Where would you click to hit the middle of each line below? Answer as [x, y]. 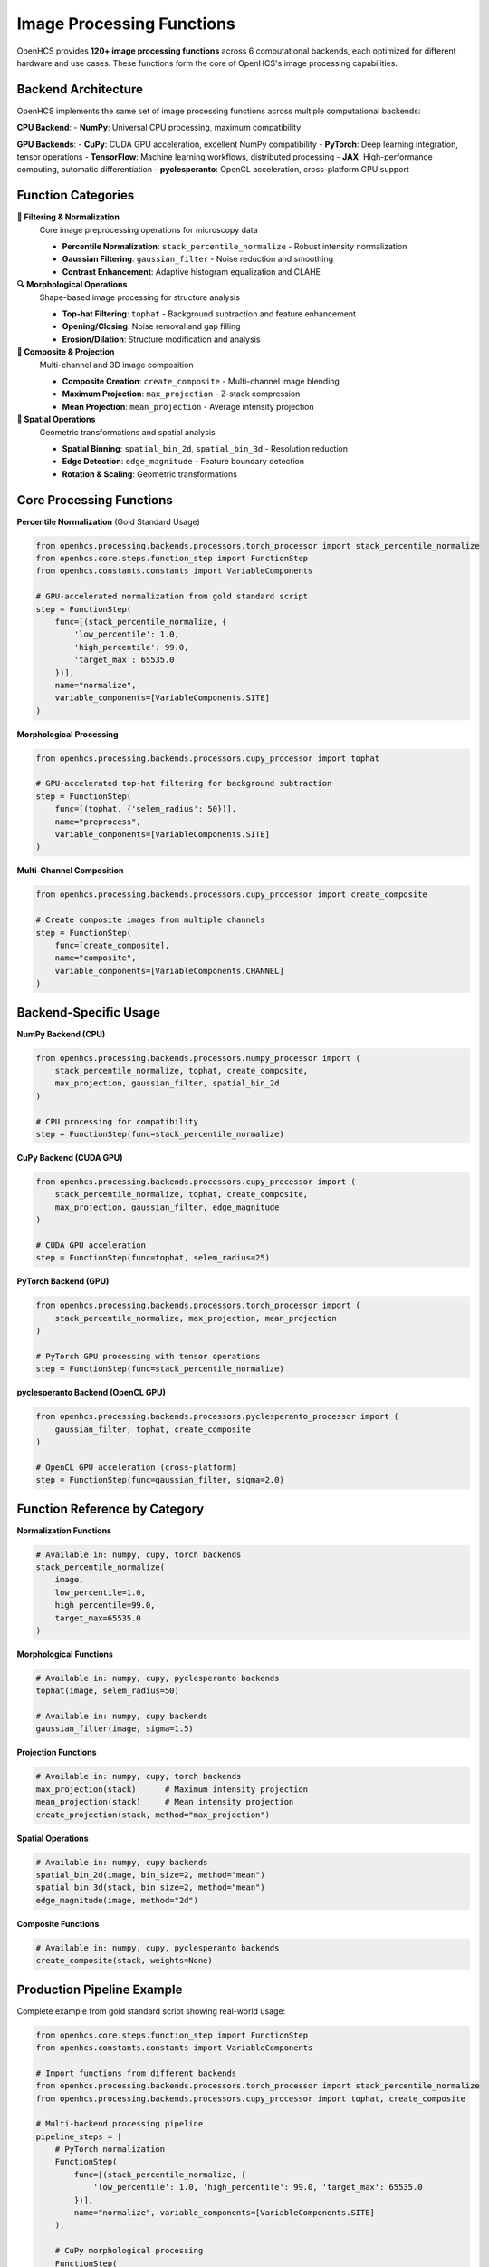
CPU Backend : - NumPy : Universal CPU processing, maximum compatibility [159, 128]
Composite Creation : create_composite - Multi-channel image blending [201, 381]
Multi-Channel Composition [70, 871]
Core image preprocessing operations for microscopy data [149, 229]
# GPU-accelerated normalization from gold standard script [172, 597]
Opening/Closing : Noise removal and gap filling [151, 326]
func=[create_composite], [112, 945]
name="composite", [96, 958]
